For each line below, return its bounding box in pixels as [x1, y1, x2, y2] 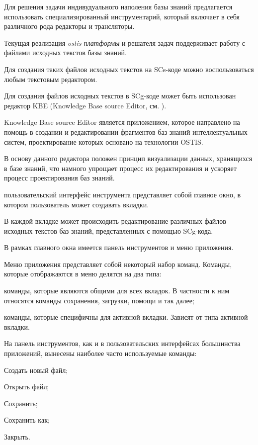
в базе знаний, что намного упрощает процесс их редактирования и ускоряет [4, 163, 237, 173]
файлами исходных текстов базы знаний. [4, 47, 127, 58]
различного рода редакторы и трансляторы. [4, 21, 135, 31]
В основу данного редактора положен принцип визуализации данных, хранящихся [4, 153, 253, 164]
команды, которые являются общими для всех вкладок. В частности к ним [4, 285, 230, 296]
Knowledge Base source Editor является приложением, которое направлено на [4, 117, 240, 127]
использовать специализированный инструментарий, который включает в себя [4, 11, 240, 21]
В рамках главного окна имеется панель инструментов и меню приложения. [4, 242, 234, 253]
